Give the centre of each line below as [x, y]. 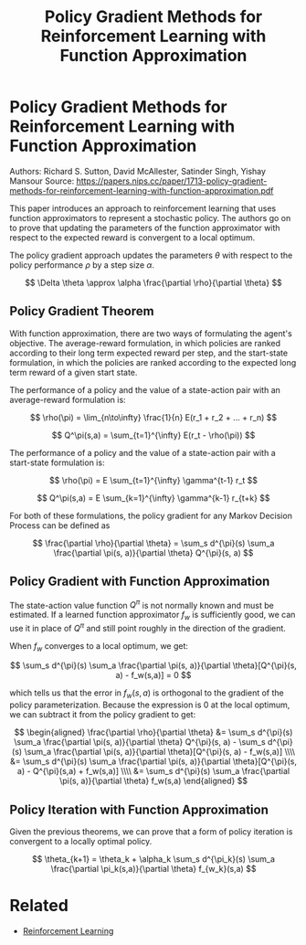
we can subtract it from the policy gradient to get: [103, 715]
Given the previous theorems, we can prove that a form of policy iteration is [151, 832]
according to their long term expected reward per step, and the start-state [149, 353]
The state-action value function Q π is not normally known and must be [142, 604]
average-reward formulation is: [68, 399]
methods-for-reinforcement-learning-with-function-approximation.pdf [142, 190]
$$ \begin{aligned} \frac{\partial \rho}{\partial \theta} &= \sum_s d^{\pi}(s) [153, 732]
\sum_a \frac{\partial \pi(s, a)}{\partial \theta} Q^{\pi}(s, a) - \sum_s [140, 742]
